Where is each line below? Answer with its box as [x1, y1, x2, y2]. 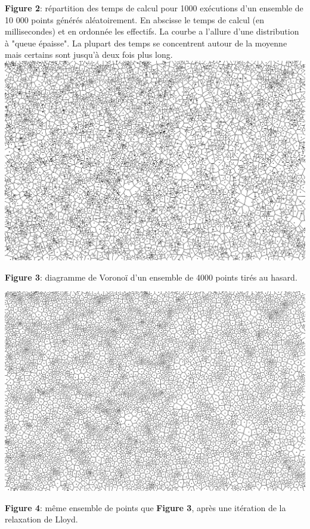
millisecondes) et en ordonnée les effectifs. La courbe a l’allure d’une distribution [5, 25, 299, 38]
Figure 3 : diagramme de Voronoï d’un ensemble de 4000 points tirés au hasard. [5, 270, 297, 283]
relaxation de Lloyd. [5, 513, 78, 525]
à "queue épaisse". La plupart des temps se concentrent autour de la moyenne [5, 36, 287, 49]
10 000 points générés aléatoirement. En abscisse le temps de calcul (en [5, 13, 265, 26]
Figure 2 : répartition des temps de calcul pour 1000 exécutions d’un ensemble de [5, 2, 303, 14]
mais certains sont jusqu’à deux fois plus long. [5, 48, 173, 61]
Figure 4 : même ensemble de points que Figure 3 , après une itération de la [5, 501, 286, 514]
